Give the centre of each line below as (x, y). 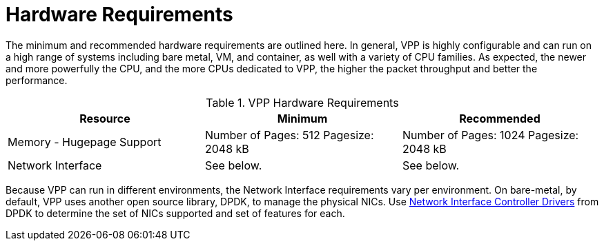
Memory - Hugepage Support (85, 142)
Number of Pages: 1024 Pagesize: (490, 135)
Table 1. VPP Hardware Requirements (302, 102)
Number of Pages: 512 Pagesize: (289, 135)
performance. (37, 80)
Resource (105, 118)
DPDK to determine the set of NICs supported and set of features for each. (175, 213)
